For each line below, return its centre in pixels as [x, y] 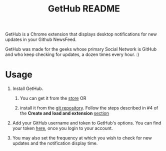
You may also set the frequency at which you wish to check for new [82, 138]
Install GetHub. [28, 88]
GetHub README [84, 9]
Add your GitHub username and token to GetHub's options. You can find [87, 123]
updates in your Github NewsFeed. [41, 39]
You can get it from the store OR [53, 98]
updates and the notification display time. [55, 143]
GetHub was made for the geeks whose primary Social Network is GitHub [81, 49]
